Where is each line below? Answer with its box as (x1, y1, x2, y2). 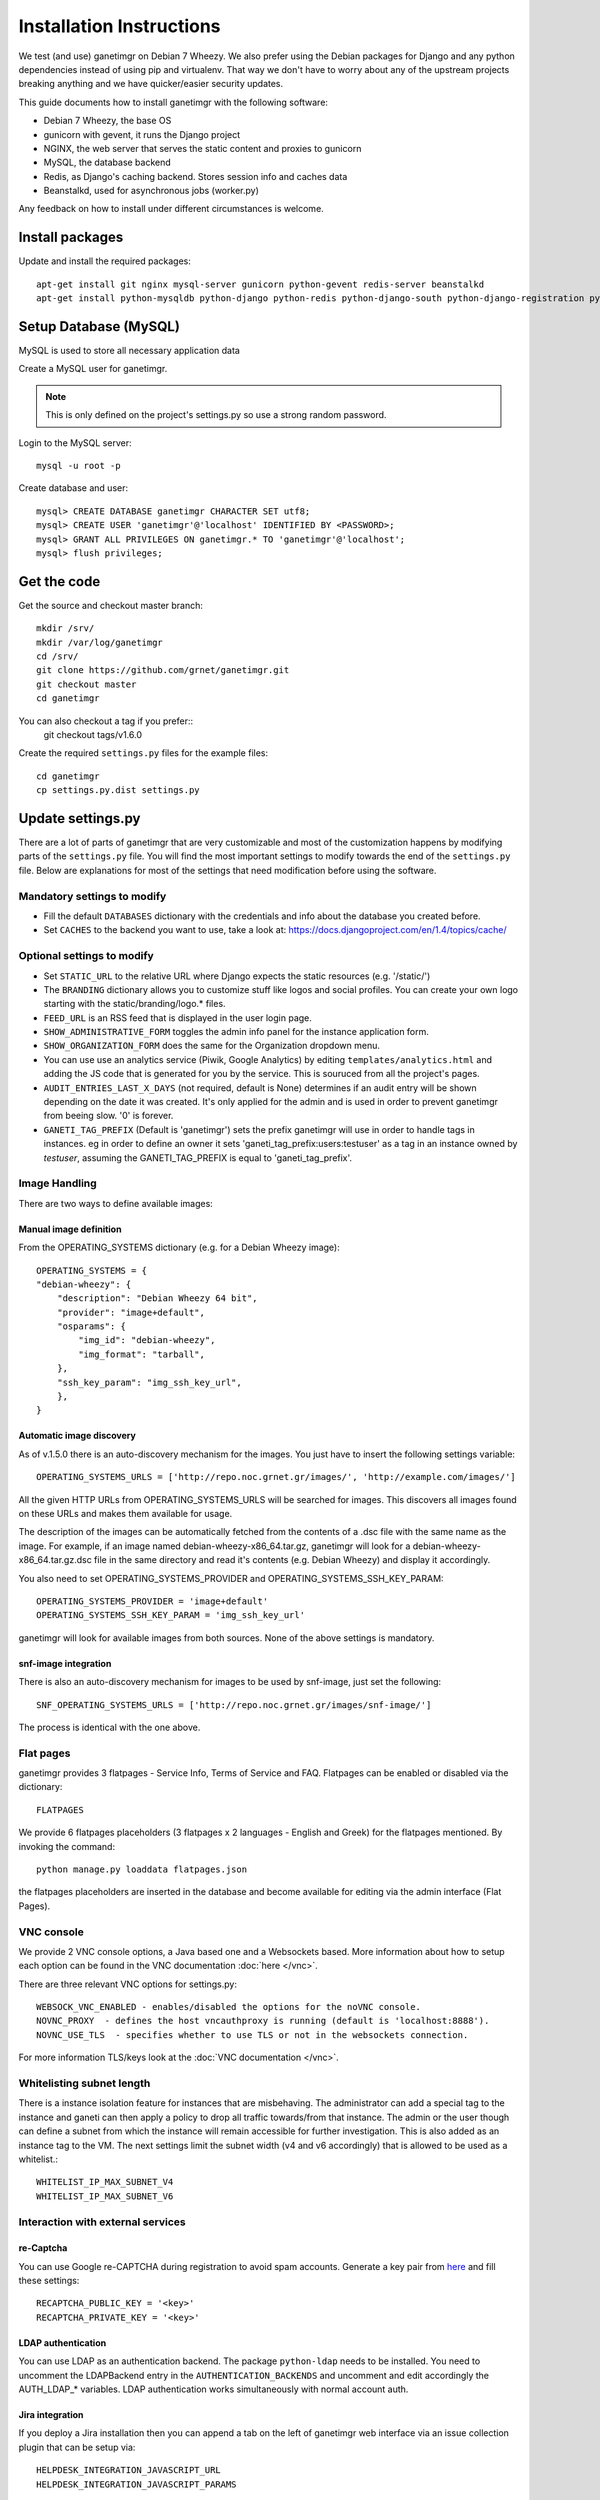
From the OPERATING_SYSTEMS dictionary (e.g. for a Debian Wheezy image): (18, 1241, 340, 1254)
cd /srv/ (36, 651, 79, 662)
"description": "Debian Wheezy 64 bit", (56, 1293, 259, 1304)
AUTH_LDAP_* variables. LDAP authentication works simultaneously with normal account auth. (18, 2383, 409, 2395)
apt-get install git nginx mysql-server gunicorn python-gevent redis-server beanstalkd (36, 278, 485, 290)
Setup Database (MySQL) (18, 318, 180, 335)
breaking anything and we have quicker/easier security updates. (18, 78, 284, 90)
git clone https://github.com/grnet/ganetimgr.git (36, 665, 290, 676)
